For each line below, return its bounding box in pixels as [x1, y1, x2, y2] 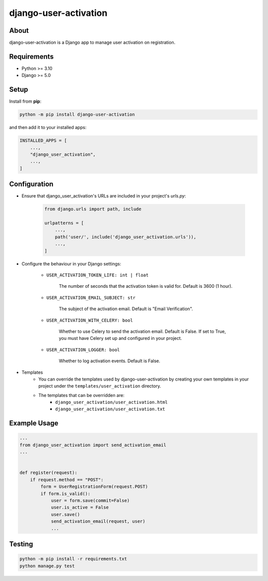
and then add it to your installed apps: [9, 125, 87, 130]
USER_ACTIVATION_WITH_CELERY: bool [46, 318, 134, 323]
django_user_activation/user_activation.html [55, 399, 168, 405]
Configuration [9, 180, 54, 189]
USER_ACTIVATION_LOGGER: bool [46, 347, 120, 352]
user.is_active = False [51, 505, 109, 511]
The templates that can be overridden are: [38, 392, 125, 398]
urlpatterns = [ [44, 220, 84, 226]
